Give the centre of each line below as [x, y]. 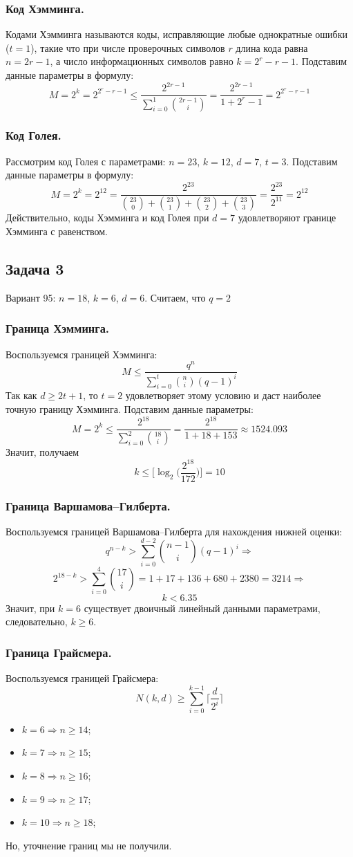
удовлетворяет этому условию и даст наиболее [223, 395]
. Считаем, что [175, 297]
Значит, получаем [42, 452]
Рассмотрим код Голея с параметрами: [86, 161]
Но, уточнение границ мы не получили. [89, 845]
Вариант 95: [31, 297]
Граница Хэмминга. [58, 328]
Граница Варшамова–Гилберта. [88, 505]
